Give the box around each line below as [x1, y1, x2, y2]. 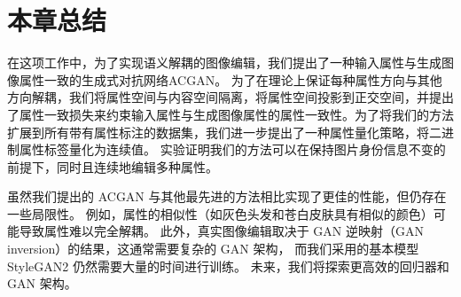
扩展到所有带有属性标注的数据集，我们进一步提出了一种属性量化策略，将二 [7, 122, 441, 141]
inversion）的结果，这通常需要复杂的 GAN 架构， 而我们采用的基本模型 [7, 239, 419, 258]
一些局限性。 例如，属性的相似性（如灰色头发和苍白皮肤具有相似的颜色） [7, 204, 434, 223]
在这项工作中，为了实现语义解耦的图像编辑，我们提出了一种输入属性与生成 [7, 53, 441, 72]
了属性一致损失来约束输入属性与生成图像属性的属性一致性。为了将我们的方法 [7, 105, 454, 123]
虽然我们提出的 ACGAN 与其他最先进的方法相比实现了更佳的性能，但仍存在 [7, 187, 447, 206]
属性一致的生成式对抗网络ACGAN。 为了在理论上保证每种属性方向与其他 [19, 70, 442, 89]
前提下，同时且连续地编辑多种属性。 [7, 157, 218, 176]
